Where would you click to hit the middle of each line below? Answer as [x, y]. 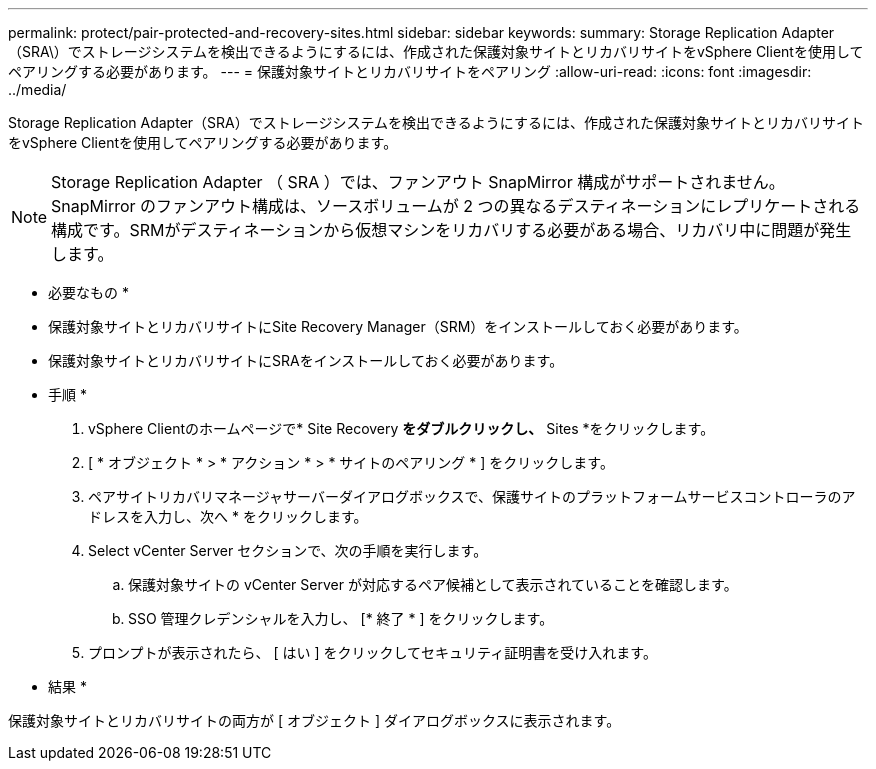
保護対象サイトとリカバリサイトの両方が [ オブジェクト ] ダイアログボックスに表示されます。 [314, 720]
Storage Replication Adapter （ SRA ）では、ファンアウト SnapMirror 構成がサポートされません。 [418, 182]
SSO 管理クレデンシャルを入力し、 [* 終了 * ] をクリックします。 [341, 618]
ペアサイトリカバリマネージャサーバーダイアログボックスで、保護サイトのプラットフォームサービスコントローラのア [472, 496]
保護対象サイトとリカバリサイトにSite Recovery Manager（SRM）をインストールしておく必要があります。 [398, 326]
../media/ [37, 89]
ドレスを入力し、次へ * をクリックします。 [228, 516]
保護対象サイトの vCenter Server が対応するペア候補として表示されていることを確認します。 [433, 584]
